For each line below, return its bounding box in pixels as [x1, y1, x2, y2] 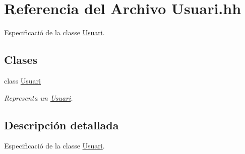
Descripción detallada [4, 117, 119, 132]
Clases [4, 52, 38, 67]
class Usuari [4, 75, 41, 86]
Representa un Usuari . [4, 92, 73, 103]
